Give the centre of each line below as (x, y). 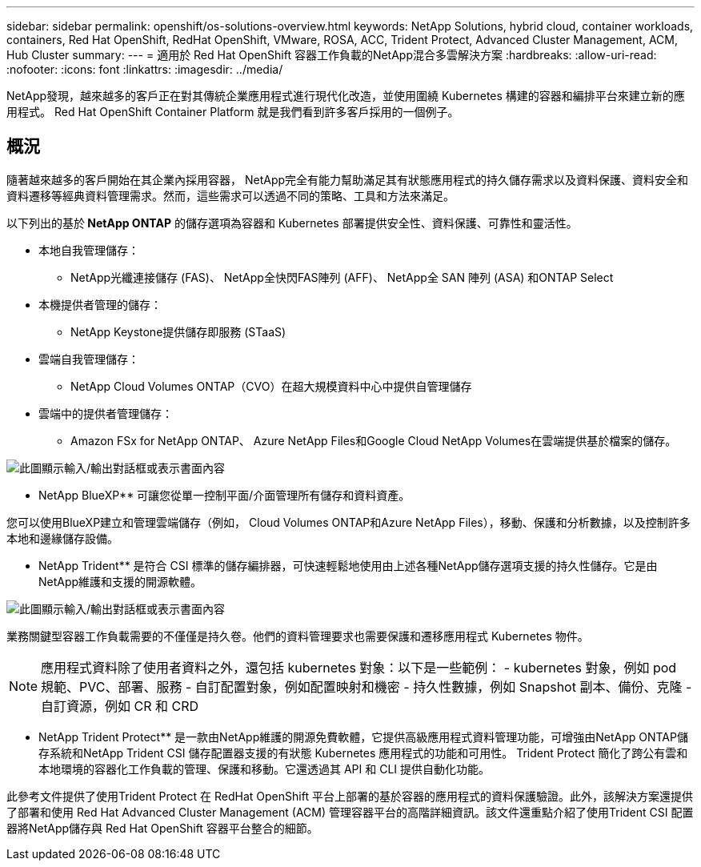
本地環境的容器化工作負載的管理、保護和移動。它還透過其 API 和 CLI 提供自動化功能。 (264, 769)
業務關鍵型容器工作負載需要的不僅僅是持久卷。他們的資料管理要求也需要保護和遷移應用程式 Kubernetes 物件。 (298, 636)
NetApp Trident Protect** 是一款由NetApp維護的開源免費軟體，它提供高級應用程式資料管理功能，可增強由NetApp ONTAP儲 (363, 737)
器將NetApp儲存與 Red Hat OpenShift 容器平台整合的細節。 (162, 828)
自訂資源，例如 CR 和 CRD (120, 706)
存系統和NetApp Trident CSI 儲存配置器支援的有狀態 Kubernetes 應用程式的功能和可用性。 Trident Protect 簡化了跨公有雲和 (363, 753)
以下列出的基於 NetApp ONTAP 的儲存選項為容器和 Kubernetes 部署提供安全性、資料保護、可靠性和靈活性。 (292, 223)
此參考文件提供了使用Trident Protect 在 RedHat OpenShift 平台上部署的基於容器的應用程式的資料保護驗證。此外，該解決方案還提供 (350, 796)
